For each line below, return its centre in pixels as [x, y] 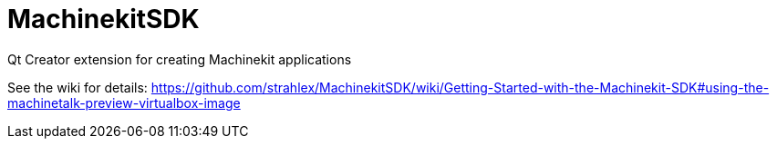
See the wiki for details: [78, 87]
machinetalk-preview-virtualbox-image [124, 102]
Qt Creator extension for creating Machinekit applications [180, 59]
